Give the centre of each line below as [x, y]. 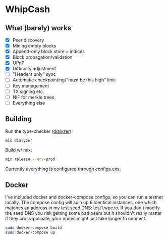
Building [18, 119]
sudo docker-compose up [30, 232]
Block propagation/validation [42, 57]
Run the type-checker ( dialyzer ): [39, 131]
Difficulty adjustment [34, 69]
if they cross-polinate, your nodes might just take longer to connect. [76, 219]
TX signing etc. [28, 91]
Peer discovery [28, 40]
